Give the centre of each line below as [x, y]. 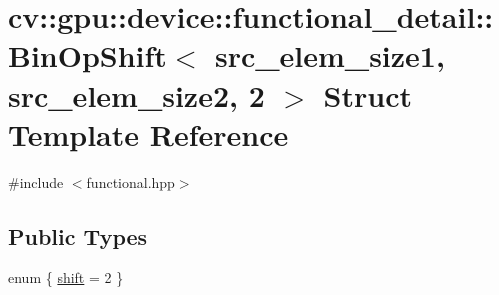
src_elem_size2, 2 [136, 94]
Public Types [78, 235]
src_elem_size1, [329, 55]
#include [36, 181]
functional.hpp [130, 181]
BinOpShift [87, 55]
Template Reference [148, 133]
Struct [367, 94]
